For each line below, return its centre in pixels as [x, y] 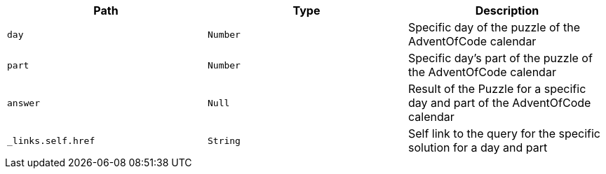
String [224, 140]
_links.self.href [51, 140]
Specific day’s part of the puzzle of [500, 58]
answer [23, 103]
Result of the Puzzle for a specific [497, 89]
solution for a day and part [478, 147]
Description [507, 10]
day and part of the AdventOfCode [499, 103]
